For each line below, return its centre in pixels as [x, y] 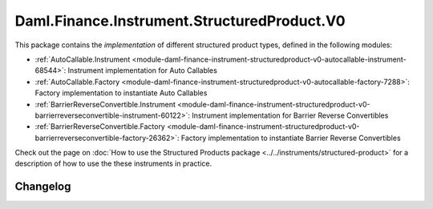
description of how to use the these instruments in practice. [113, 163]
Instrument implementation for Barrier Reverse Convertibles [290, 115]
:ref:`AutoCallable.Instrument [83, 59]
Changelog [43, 187]
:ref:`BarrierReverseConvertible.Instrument [105, 104]
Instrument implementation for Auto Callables [143, 70]
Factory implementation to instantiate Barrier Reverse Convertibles [291, 138]
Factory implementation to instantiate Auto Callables [121, 93]
